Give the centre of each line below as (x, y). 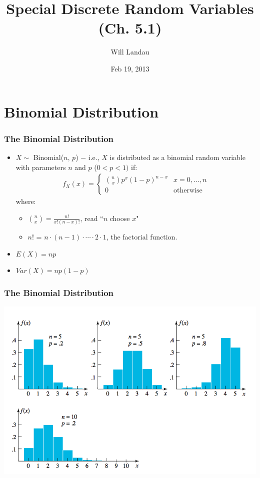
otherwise (188, 191)
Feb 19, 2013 (130, 68)
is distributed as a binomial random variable (177, 157)
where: (26, 201)
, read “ (92, 218)
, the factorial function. (142, 237)
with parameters (41, 167)
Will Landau (130, 52)
